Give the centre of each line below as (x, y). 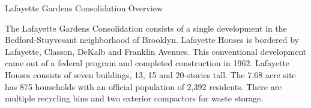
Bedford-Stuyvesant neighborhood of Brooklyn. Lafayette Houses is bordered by (152, 40)
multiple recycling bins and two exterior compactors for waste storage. (134, 98)
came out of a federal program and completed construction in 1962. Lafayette (147, 63)
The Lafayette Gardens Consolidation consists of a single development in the (146, 28)
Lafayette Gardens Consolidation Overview (84, 8)
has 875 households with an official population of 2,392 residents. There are (143, 86)
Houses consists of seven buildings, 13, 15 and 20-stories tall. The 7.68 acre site (150, 74)
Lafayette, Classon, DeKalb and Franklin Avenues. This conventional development (156, 51)
